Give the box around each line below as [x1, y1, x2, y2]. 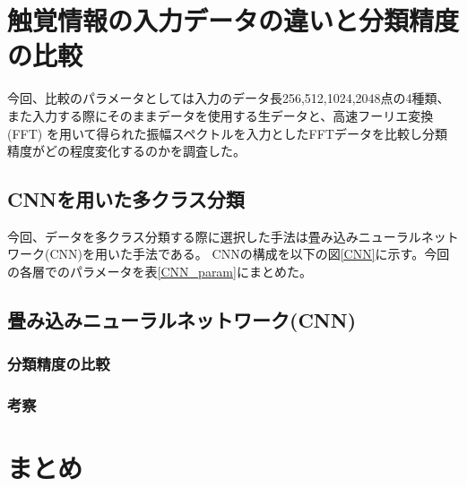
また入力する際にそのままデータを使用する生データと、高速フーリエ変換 [7, 106, 434, 124]
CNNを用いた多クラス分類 [7, 185, 245, 213]
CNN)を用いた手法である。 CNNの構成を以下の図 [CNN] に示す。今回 [49, 244, 450, 263]
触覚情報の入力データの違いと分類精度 [7, 2, 460, 38]
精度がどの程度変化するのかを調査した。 [7, 141, 246, 160]
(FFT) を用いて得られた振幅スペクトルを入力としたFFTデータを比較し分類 [7, 124, 447, 142]
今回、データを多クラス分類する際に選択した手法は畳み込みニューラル [7, 226, 421, 245]
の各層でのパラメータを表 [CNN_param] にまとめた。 [7, 262, 312, 281]
